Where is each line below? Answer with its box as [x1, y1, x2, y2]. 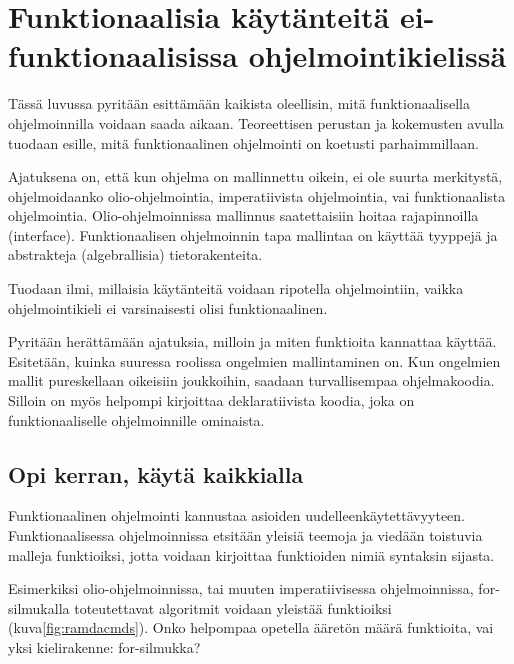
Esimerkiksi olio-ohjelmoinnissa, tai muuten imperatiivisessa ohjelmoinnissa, [8, 578, 474, 599]
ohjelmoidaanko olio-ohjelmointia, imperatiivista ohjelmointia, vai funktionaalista [8, 185, 506, 206]
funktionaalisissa [8, 35, 238, 76]
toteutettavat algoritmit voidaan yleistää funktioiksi [74, 597, 392, 618]
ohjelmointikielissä [248, 35, 507, 76]
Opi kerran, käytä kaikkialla [8, 458, 304, 489]
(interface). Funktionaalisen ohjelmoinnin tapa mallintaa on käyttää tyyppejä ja [8, 224, 498, 245]
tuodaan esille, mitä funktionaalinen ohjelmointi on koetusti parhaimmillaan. [8, 132, 479, 153]
